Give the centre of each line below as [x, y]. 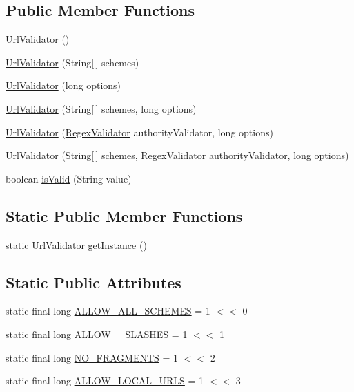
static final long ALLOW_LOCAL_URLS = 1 [105, 381]
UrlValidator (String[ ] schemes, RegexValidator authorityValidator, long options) [177, 155]
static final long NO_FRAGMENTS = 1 [92, 357]
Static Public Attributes [94, 282]
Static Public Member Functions [124, 215]
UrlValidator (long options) [63, 85]
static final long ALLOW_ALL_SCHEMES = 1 [108, 311]
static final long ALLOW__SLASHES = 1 [97, 334]
